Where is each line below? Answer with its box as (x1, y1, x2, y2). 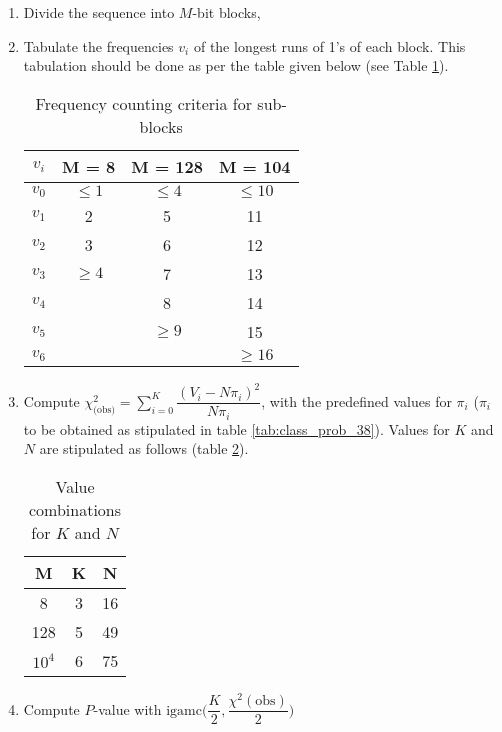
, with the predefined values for (261, 390, 452, 411)
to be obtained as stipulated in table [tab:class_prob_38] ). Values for (23, 418, 450, 439)
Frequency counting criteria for (35, 91, 253, 115)
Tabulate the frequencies (23, 35, 174, 56)
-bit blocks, (192, 2, 261, 22)
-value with (93, 698, 162, 719)
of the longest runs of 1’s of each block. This (193, 35, 466, 56)
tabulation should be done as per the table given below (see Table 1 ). (23, 55, 449, 76)
